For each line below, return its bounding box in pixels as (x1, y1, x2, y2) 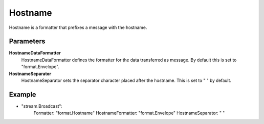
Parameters (9, 37, 45, 46)
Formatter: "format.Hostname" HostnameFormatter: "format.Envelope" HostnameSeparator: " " (33, 110, 225, 116)
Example (9, 90, 36, 99)
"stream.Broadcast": (21, 103, 63, 109)
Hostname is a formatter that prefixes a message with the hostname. (9, 25, 147, 30)
